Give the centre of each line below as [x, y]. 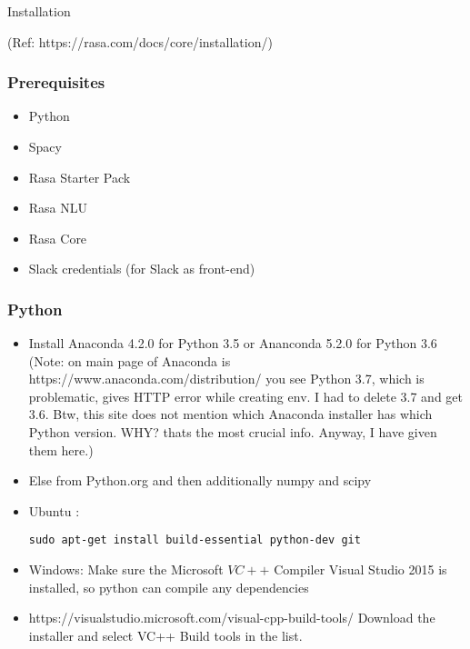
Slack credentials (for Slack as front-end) [142, 269]
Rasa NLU [58, 208]
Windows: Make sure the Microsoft [126, 569]
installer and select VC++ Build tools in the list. [165, 635]
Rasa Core [58, 238]
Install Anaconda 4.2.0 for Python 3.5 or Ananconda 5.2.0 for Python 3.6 [233, 343]
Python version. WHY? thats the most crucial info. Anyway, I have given [233, 432]
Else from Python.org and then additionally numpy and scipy [200, 480]
